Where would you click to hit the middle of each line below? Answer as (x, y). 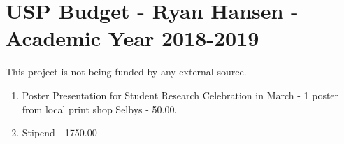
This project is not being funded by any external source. (126, 72)
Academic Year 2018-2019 (132, 38)
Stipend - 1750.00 (59, 132)
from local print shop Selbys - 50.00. (100, 109)
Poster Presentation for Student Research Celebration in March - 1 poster (180, 95)
